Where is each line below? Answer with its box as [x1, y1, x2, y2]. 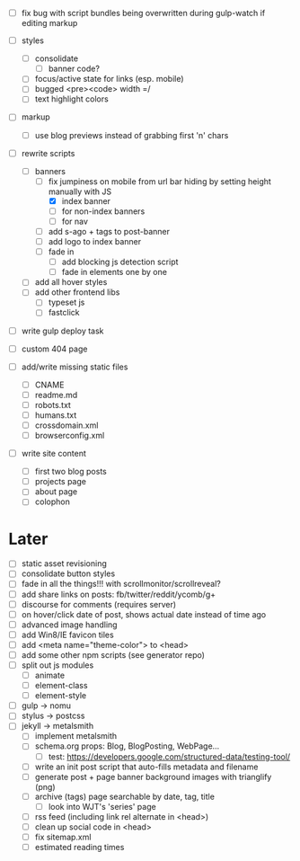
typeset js [48, 297, 85, 308]
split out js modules [21, 660, 94, 670]
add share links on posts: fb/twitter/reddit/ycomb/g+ [21, 589, 216, 599]
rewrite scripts [21, 147, 75, 158]
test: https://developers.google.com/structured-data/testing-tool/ [48, 750, 291, 762]
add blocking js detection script [61, 256, 179, 268]
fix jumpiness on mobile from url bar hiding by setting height [48, 175, 271, 187]
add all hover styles [34, 277, 108, 288]
